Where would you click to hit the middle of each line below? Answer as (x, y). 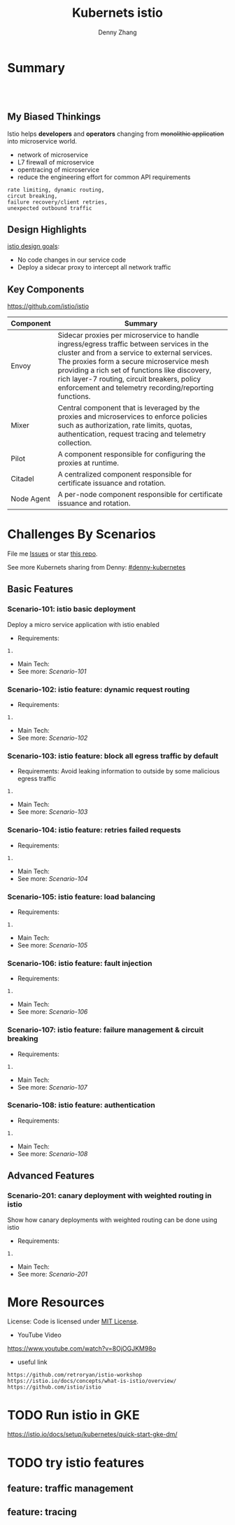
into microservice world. (42, 141)
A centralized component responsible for (125, 475)
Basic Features (40, 589)
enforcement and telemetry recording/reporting (136, 388)
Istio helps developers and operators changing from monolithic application (116, 134)
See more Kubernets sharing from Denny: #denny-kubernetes (97, 568)
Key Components (46, 289)
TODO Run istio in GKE (73, 1415)
